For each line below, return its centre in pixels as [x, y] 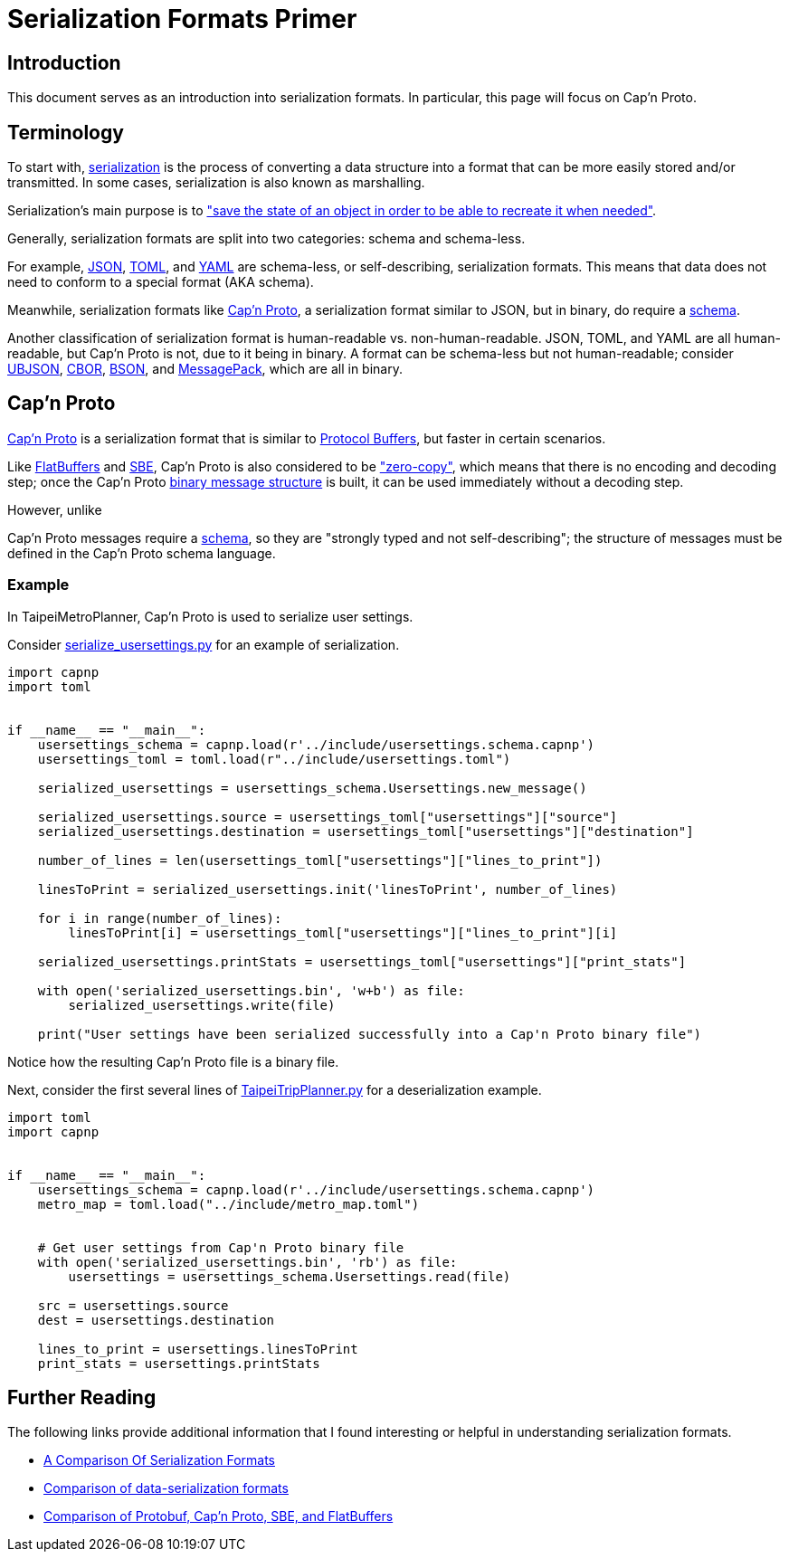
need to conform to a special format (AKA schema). [161, 282]
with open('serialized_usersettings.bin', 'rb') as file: [247, 1262]
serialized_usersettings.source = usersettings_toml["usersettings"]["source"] [328, 817]
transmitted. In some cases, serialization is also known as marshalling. [216, 183]
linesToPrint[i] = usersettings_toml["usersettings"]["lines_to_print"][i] [343, 932]
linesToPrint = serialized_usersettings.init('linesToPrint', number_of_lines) [328, 889]
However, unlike [55, 509]
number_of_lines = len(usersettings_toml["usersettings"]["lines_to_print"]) [320, 860]
